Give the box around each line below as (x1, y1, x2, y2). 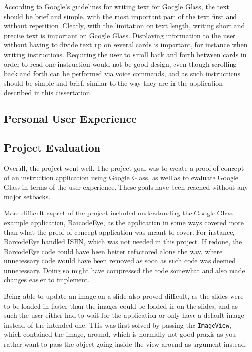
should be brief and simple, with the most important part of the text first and (4, 11, 237, 21)
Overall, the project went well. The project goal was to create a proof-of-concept (4, 162, 244, 173)
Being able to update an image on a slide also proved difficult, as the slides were (4, 291, 244, 301)
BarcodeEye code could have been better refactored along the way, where (4, 246, 223, 256)
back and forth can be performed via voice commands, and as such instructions (4, 68, 241, 78)
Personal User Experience (4, 111, 137, 126)
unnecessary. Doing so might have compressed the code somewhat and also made (4, 265, 245, 275)
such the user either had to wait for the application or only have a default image (4, 310, 244, 320)
